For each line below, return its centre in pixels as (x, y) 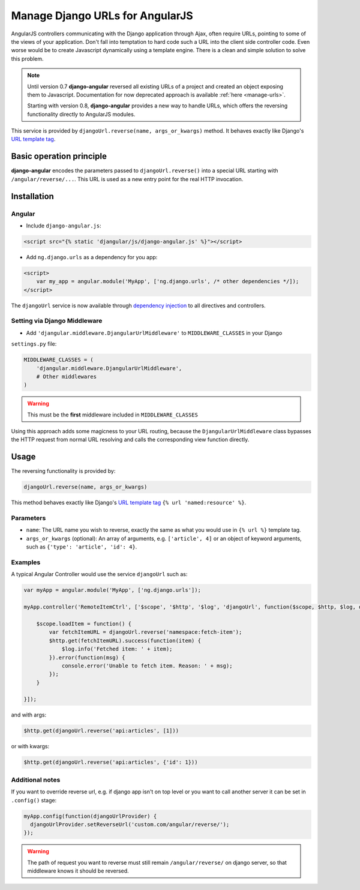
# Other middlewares (67, 376)
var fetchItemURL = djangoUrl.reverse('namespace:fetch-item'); (145, 632)
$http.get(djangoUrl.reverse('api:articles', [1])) (101, 731)
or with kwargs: (30, 747)
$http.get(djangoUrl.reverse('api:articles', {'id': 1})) (111, 762)
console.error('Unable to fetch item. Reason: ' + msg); (147, 666)
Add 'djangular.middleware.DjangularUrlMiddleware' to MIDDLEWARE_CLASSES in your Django (154, 332)
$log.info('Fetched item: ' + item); (117, 649)
